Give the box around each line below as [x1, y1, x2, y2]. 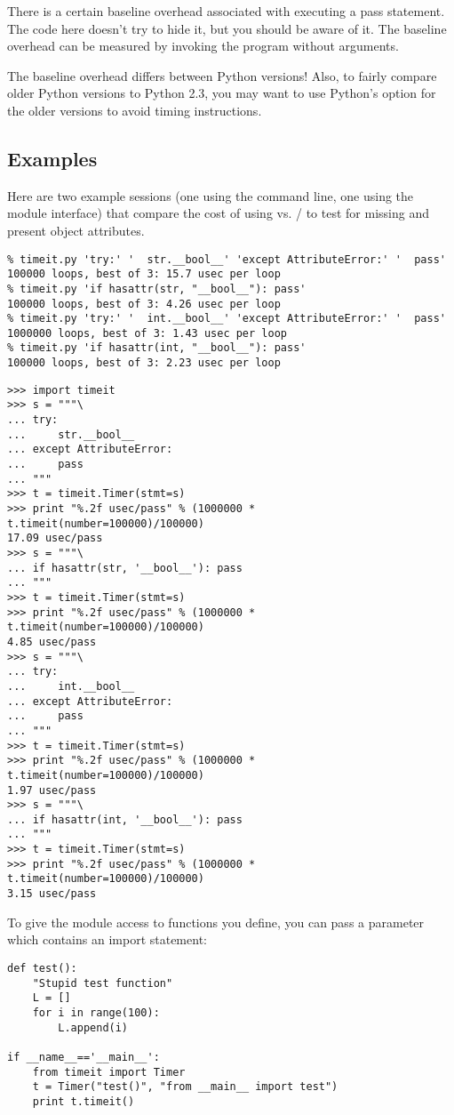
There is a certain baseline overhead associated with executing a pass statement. [7, 2, 445, 20]
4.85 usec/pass [7, 635, 97, 648]
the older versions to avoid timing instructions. [7, 100, 262, 119]
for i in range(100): [32, 1006, 160, 1019]
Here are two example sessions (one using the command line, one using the [7, 186, 414, 205]
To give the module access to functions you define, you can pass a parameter [7, 912, 425, 931]
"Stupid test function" [32, 976, 173, 990]
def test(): [7, 961, 77, 975]
